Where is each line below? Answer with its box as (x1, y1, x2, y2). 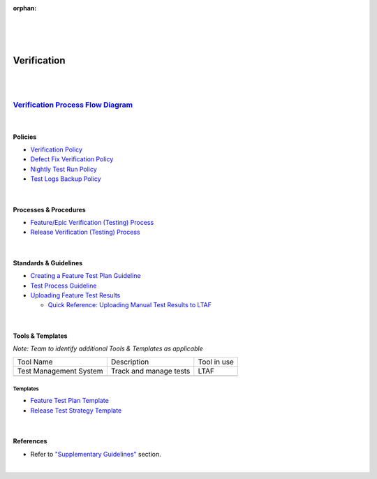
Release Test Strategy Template (30, 406, 122, 415)
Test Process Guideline (30, 281, 97, 290)
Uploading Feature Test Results (30, 290, 121, 300)
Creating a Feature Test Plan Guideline (30, 272, 141, 280)
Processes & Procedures (13, 205, 87, 214)
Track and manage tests (110, 367, 191, 376)
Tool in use (198, 357, 234, 367)
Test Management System (17, 367, 103, 376)
